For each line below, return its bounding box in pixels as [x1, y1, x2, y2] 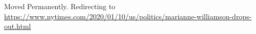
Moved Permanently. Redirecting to [4, 1, 115, 11]
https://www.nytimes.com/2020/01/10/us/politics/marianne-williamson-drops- [4, 11, 252, 21]
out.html [4, 21, 31, 31]
